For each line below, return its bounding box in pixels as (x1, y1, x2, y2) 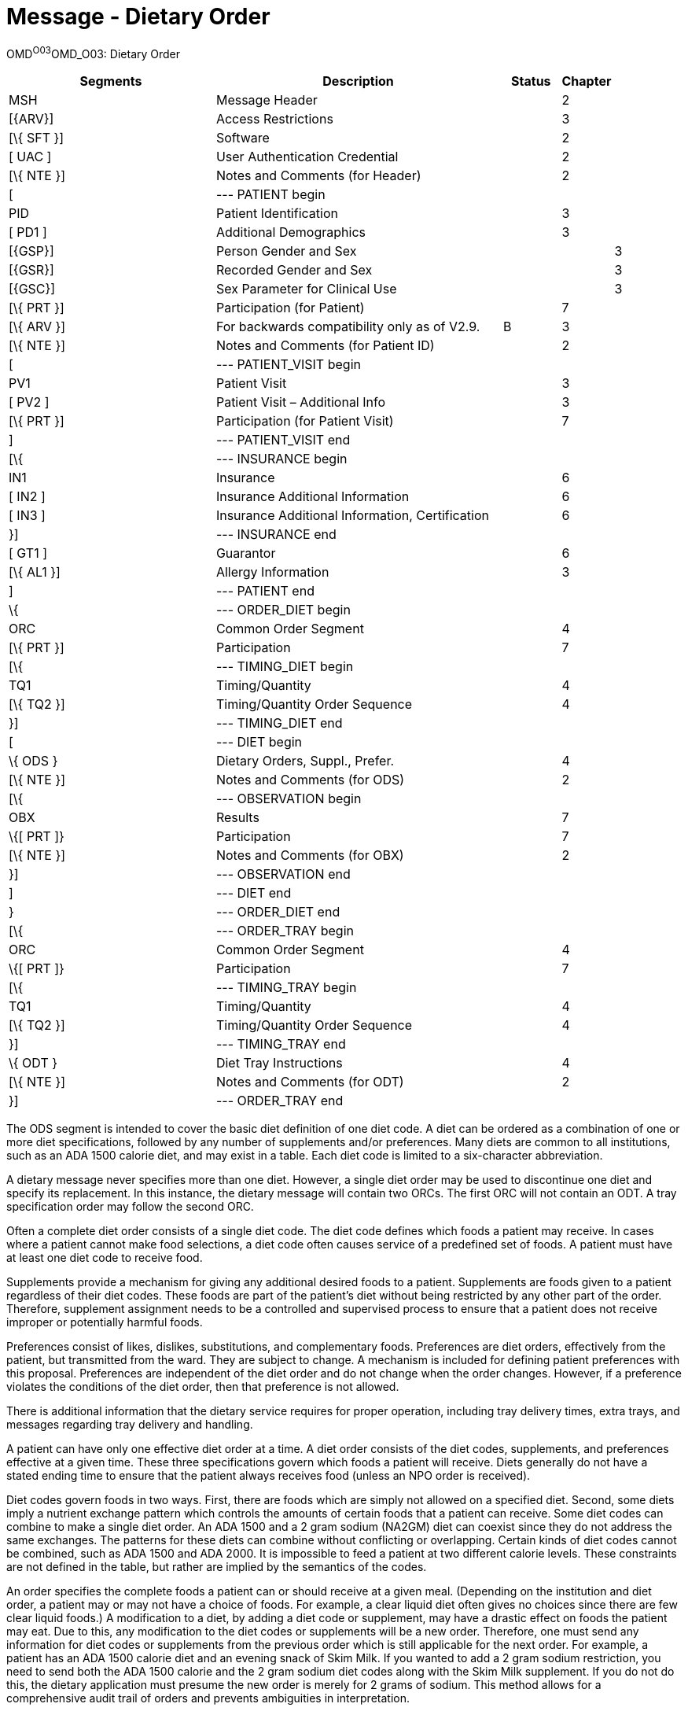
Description (322, 73, 394, 90)
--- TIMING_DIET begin (215, 658, 354, 675)
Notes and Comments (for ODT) (215, 1074, 404, 1090)
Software (215, 130, 270, 146)
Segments (79, 73, 142, 90)
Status (511, 73, 551, 90)
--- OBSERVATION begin (215, 791, 362, 807)
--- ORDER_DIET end (215, 904, 340, 920)
